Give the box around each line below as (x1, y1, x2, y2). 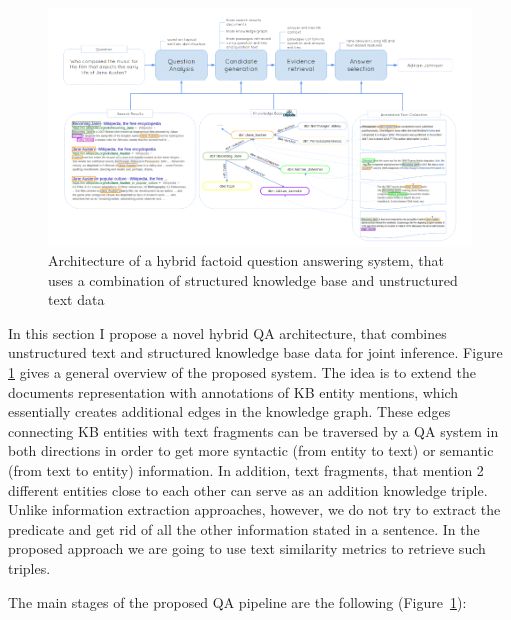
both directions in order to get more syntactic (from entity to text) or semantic (8, 440, 494, 461)
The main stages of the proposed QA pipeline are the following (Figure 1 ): (8, 591, 467, 612)
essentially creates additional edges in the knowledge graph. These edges (8, 401, 451, 422)
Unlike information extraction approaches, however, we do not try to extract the (8, 499, 501, 520)
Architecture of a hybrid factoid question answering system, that (48, 250, 444, 271)
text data (48, 289, 105, 310)
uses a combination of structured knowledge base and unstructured (48, 269, 458, 290)
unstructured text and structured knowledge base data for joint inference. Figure (8, 342, 503, 363)
